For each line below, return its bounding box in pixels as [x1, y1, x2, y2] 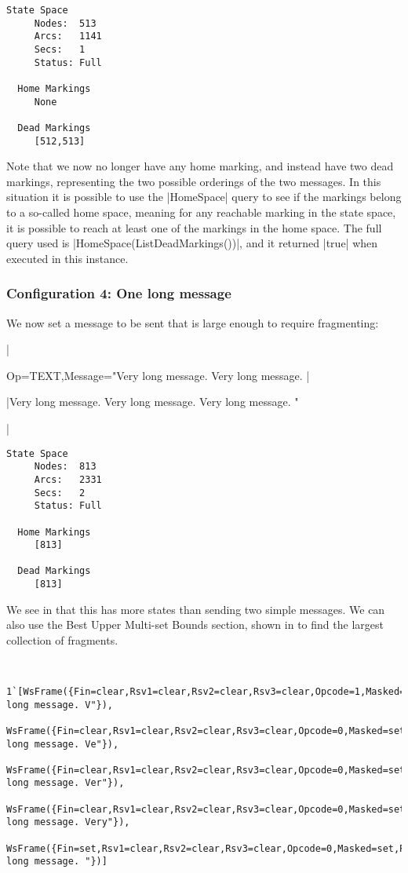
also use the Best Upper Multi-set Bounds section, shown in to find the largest [6, 616, 384, 633]
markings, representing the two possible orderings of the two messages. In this [6, 173, 381, 189]
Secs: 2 [34, 487, 86, 499]
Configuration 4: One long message [6, 283, 231, 303]
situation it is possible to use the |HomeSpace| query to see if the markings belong [6, 188, 402, 205]
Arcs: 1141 [34, 31, 102, 42]
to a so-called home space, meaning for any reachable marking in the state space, [6, 204, 396, 220]
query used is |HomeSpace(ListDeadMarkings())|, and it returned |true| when [6, 235, 378, 251]
